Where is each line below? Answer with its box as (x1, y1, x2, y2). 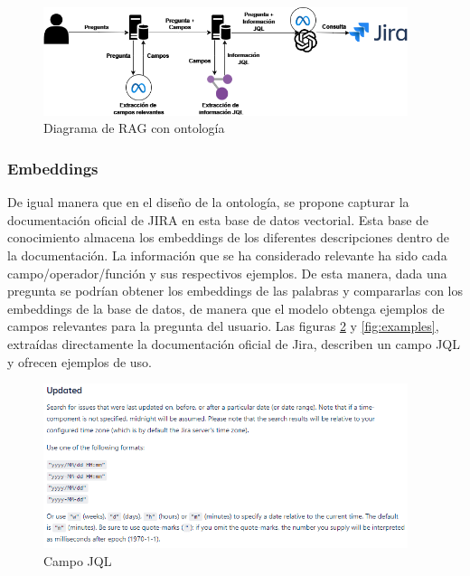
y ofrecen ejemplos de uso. (7, 352, 153, 371)
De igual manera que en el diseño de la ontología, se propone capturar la (7, 193, 409, 212)
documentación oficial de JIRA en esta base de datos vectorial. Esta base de (7, 210, 429, 229)
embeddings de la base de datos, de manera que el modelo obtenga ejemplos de (7, 298, 445, 317)
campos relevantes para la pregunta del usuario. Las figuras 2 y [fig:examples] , (7, 316, 439, 335)
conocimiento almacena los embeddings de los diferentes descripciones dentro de (7, 228, 449, 247)
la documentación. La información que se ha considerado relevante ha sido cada (7, 246, 447, 264)
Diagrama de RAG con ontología (43, 118, 225, 137)
